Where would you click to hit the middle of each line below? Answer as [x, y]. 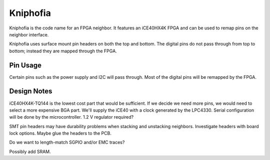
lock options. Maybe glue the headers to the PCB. [60, 133]
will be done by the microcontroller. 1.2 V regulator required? [71, 117]
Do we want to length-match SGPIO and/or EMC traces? [67, 143]
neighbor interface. [29, 34]
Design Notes [31, 91]
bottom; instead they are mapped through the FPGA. [63, 51]
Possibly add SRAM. [30, 152]
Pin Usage [25, 65]
